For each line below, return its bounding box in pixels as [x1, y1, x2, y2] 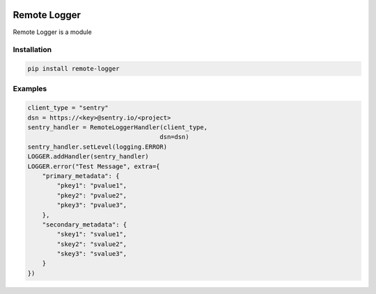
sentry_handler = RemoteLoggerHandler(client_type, [27, 123, 208, 131]
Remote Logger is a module [13, 28, 92, 36]
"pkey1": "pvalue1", [56, 181, 127, 190]
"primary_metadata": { [42, 172, 120, 180]
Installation [13, 45, 52, 55]
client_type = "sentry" [27, 104, 109, 112]
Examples [13, 84, 47, 94]
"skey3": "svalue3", [56, 250, 127, 258]
